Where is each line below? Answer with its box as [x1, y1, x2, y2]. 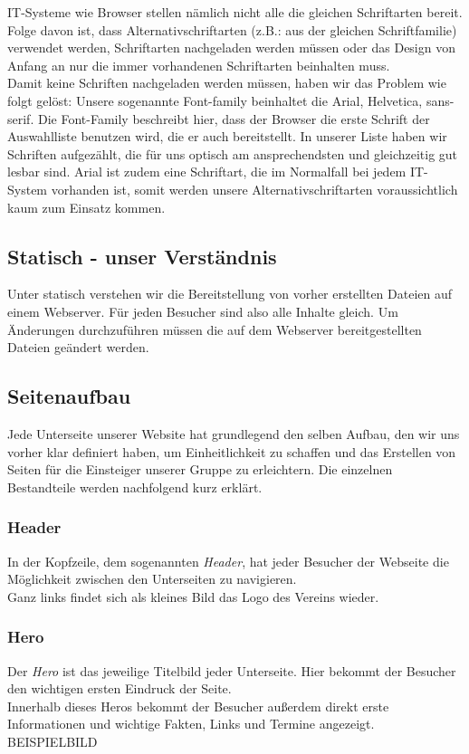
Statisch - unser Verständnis [7, 242, 277, 270]
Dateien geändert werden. [7, 338, 149, 357]
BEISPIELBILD [7, 731, 98, 750]
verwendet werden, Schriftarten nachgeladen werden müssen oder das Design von [7, 38, 455, 57]
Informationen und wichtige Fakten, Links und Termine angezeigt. [7, 714, 375, 733]
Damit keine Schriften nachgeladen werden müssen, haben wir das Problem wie [7, 73, 446, 92]
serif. [7, 109, 34, 128]
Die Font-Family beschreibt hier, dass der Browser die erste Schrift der [37, 109, 430, 128]
